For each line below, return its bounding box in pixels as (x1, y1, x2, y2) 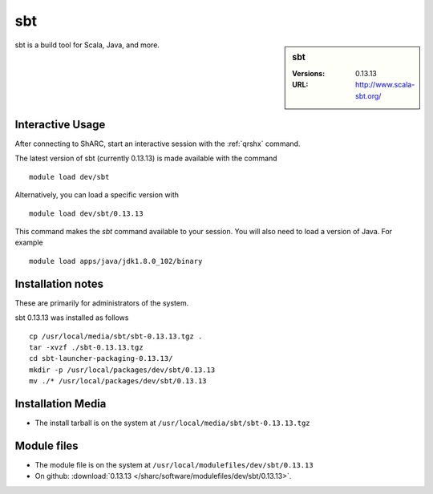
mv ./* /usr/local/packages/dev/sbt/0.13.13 (29, 377, 208, 386)
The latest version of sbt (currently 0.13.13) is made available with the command (14, 153, 277, 164)
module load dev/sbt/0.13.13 (29, 209, 144, 218)
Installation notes (14, 277, 104, 290)
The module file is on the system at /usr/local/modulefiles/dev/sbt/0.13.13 (34, 460, 314, 469)
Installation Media (14, 397, 107, 411)
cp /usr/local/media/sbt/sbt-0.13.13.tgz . (29, 331, 203, 341)
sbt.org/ (355, 91, 382, 100)
